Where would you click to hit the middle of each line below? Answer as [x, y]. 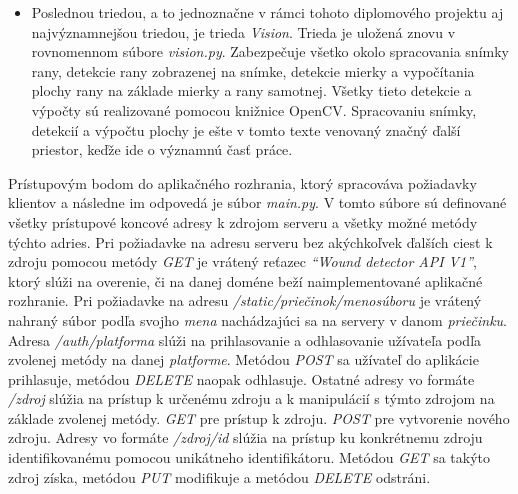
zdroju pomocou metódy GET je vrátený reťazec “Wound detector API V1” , [242, 261]
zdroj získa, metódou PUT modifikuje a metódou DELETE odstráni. [219, 476]
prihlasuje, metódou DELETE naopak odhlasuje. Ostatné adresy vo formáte [241, 378]
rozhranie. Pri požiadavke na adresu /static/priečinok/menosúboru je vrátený [245, 300]
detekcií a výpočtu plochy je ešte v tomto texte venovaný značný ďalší [246, 129]
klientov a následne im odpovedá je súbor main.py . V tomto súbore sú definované [257, 202]
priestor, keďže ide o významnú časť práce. [162, 149]
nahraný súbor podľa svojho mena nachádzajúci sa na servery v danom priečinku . [257, 319]
